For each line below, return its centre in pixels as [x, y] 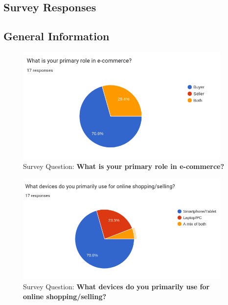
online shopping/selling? [65, 296]
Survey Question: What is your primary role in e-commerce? [124, 166]
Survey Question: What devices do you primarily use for [116, 286]
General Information [57, 36]
